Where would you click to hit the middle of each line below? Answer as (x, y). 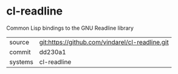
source (19, 42)
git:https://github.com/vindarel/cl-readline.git (104, 42)
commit (20, 52)
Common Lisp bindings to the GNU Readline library (70, 28)
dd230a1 (53, 52)
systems (21, 62)
